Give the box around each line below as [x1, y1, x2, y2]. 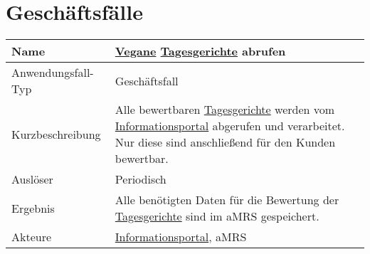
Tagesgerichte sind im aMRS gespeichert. [115, 208, 319, 225]
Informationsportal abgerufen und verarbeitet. [115, 117, 345, 134]
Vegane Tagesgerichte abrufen [115, 43, 286, 60]
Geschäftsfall [115, 72, 179, 89]
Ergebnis [11, 199, 55, 216]
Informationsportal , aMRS [115, 228, 247, 245]
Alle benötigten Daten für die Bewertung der [115, 191, 339, 208]
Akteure [11, 228, 52, 245]
